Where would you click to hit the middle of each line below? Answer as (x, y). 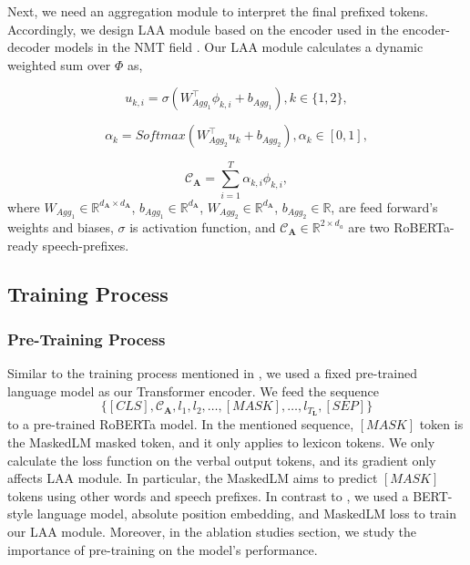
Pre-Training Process (87, 339)
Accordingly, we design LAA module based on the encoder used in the (203, 29)
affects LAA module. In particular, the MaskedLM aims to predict (193, 478)
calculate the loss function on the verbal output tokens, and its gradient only (222, 460)
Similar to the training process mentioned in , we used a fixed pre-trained (212, 373)
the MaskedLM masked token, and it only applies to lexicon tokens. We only (221, 442)
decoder (29, 47)
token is (441, 424)
